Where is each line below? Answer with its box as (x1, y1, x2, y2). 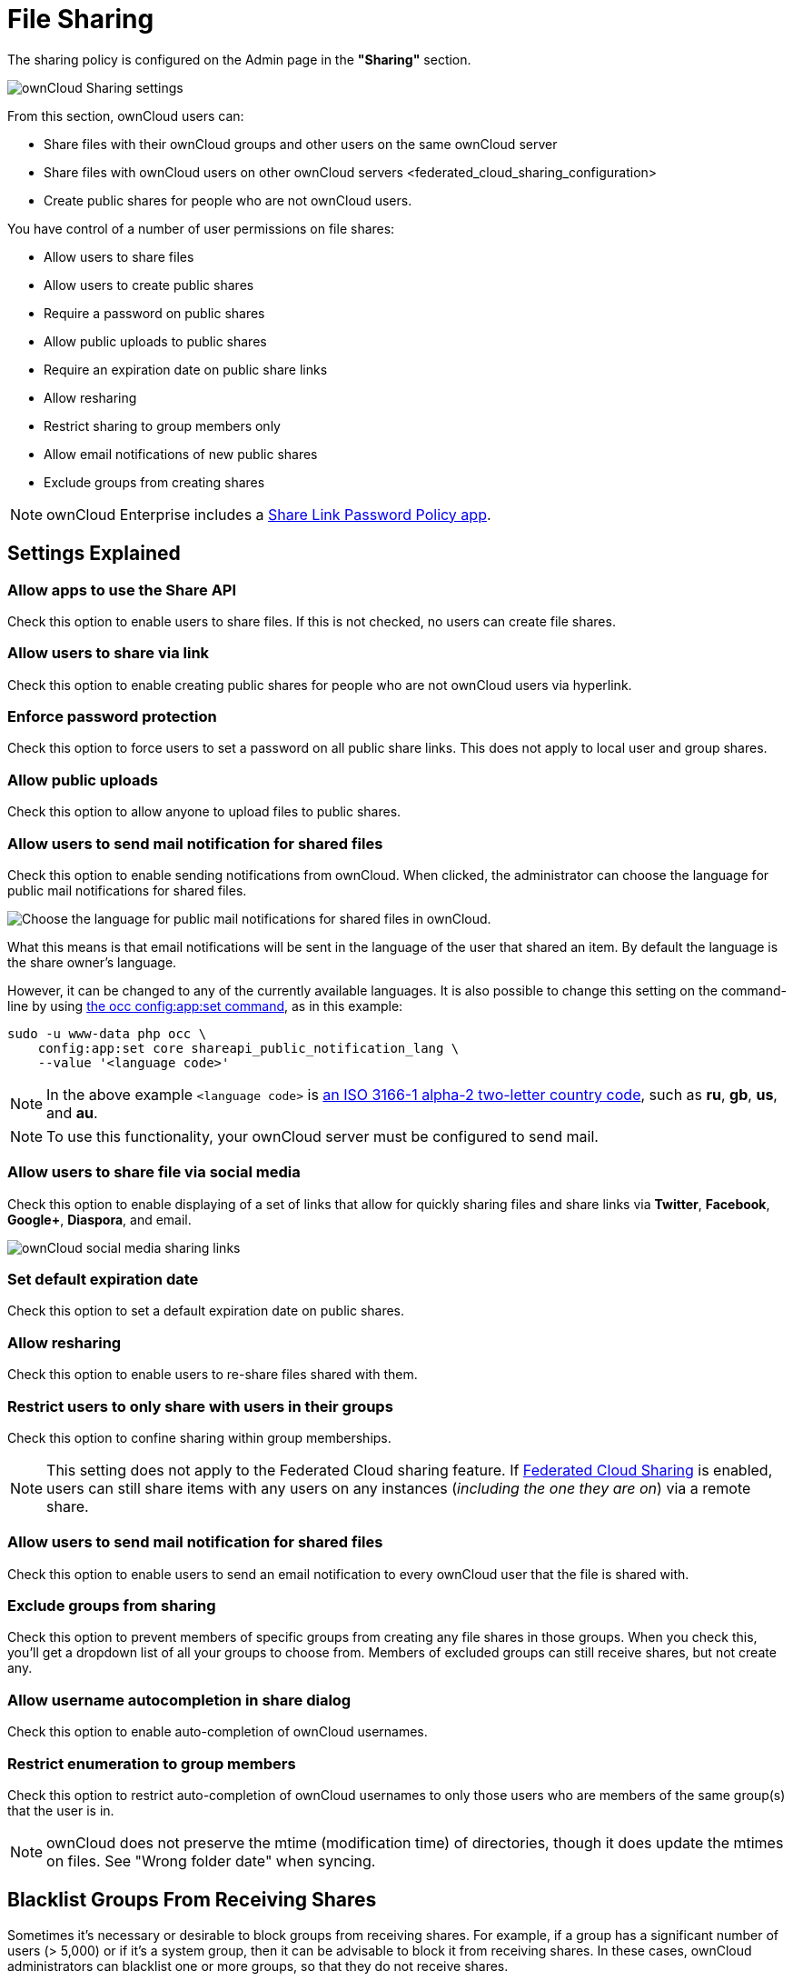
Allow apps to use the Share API (7, 580, 237, 599)
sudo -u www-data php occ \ (7, 1026, 207, 1041)
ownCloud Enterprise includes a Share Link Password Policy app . (46, 505, 491, 524)
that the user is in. (7, 1802, 114, 1818)
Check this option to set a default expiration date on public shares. (7, 1303, 405, 1319)
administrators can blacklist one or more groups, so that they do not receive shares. (7, 1957, 509, 1974)
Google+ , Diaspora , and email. (7, 1211, 192, 1227)
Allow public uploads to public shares (44, 333, 267, 349)
